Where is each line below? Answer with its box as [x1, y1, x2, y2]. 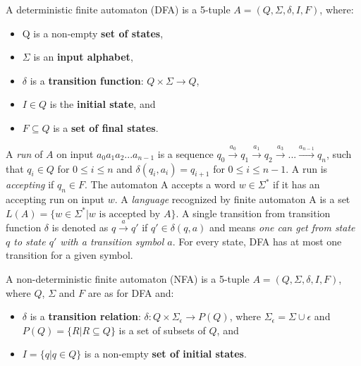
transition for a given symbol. [6, 248, 133, 262]
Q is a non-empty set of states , [22, 25, 164, 40]
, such [326, 146, 352, 161]
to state [13, 233, 46, 248]
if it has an [273, 177, 320, 192]
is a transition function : [30, 73, 144, 87]
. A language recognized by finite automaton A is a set [114, 192, 350, 207]
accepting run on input [6, 192, 105, 207]
